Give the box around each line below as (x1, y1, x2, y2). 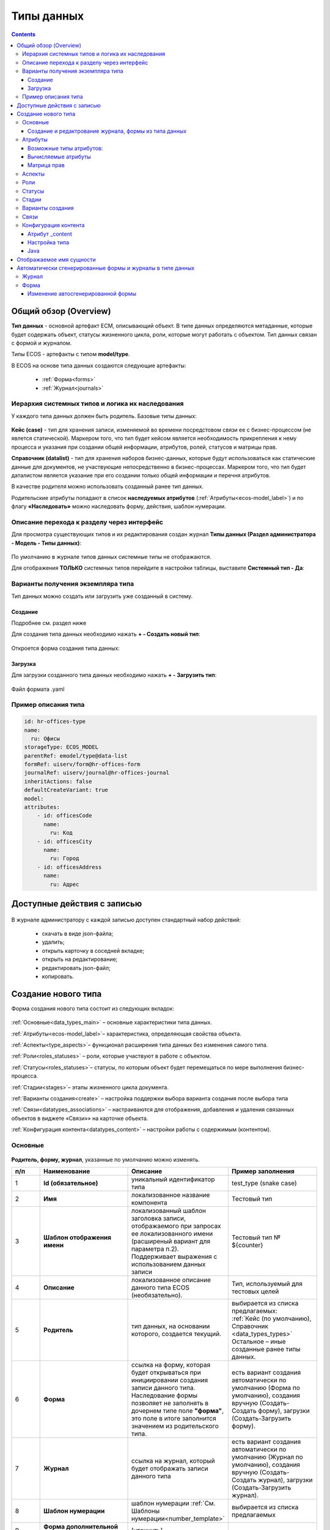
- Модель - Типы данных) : (11, 539, 82, 547)
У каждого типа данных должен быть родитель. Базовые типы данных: (11, 412, 197, 419)
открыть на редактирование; (42, 955, 118, 963)
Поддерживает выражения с (131, 1252, 218, 1261)
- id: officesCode (37, 812, 92, 819)
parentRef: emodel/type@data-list (24, 752, 128, 759)
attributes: (24, 804, 61, 811)
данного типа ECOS (131, 1283, 189, 1292)
